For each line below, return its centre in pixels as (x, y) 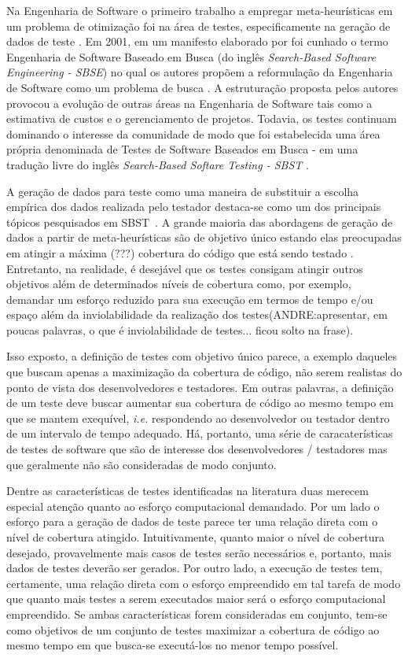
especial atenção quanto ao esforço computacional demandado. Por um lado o (193, 506)
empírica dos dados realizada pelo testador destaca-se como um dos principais (194, 207)
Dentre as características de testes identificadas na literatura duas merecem (187, 491)
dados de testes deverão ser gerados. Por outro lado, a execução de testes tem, (195, 568)
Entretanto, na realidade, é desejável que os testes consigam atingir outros (185, 268)
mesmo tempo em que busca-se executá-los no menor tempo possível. (173, 645)
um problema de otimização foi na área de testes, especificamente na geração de (198, 26)
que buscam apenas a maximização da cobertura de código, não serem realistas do (204, 372)
